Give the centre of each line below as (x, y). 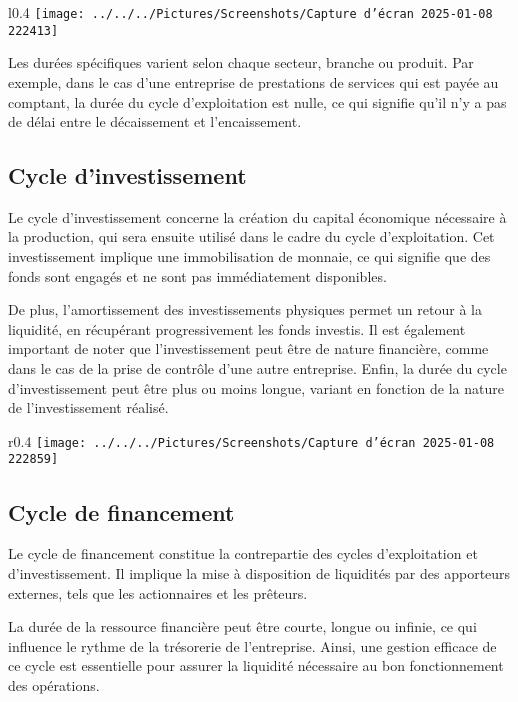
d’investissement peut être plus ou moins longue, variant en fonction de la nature (256, 387)
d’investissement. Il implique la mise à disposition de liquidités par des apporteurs (259, 572)
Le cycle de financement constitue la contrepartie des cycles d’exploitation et (243, 553)
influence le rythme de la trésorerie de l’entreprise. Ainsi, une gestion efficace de (252, 645)
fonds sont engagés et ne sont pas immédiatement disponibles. (197, 275)
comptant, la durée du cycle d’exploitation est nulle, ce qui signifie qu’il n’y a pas (257, 101)
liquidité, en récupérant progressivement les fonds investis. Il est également (237, 328)
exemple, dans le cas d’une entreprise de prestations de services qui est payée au (253, 81)
